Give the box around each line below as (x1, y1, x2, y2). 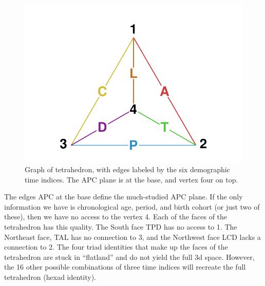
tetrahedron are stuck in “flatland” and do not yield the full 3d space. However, (4, 251, 255, 262)
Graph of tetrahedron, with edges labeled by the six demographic (25, 164, 230, 174)
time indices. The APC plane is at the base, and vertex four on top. (25, 174, 238, 185)
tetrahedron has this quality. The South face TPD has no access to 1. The (4, 221, 237, 232)
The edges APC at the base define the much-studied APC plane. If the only (4, 191, 243, 202)
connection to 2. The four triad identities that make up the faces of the (4, 241, 228, 252)
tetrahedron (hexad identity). (4, 271, 97, 282)
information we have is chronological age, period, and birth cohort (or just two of (4, 201, 260, 212)
